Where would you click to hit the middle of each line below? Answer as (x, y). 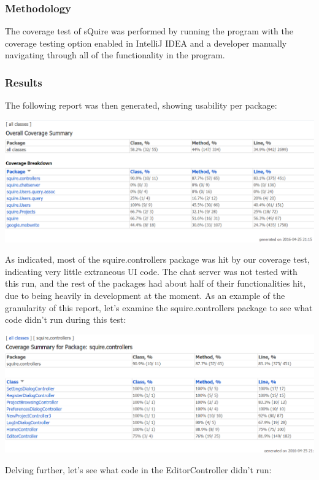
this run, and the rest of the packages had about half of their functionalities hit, (156, 283)
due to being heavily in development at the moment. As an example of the (145, 296)
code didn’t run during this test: (66, 319)
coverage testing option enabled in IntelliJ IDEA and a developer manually (146, 43)
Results (24, 82)
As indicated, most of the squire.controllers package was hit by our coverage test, (157, 259)
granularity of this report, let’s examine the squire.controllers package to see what (159, 307)
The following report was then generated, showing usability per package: (141, 105)
